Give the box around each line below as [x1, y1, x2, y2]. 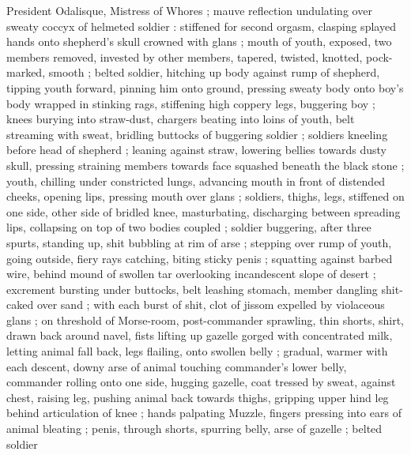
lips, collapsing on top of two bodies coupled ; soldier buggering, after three [6, 219, 371, 235]
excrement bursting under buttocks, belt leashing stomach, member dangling [6, 280, 378, 297]
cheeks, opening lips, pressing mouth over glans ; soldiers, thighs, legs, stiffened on [6, 188, 405, 205]
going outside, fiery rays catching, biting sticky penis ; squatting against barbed [6, 250, 393, 266]
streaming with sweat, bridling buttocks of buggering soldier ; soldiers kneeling [6, 126, 388, 142]
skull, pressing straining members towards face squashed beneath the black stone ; [6, 156, 405, 173]
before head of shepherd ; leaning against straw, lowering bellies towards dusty [6, 141, 386, 158]
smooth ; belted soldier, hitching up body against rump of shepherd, [48, 64, 380, 81]
